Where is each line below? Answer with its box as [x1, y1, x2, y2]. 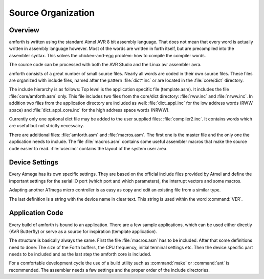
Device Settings [9, 158, 59, 166]
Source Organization [9, 7, 95, 18]
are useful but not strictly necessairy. [9, 123, 84, 129]
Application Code [9, 209, 64, 217]
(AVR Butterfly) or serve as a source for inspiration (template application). [9, 228, 157, 234]
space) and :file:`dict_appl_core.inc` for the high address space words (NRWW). [9, 107, 170, 113]
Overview [9, 26, 40, 34]
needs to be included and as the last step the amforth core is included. [9, 251, 152, 257]
